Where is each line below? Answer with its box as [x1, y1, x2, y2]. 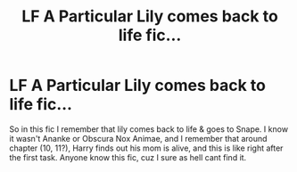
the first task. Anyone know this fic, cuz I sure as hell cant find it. [9, 152, 247, 162]
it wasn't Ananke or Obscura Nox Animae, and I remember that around [9, 133, 268, 143]
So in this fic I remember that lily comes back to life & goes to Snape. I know [9, 123, 288, 135]
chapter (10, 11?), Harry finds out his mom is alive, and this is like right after [9, 143, 284, 153]
